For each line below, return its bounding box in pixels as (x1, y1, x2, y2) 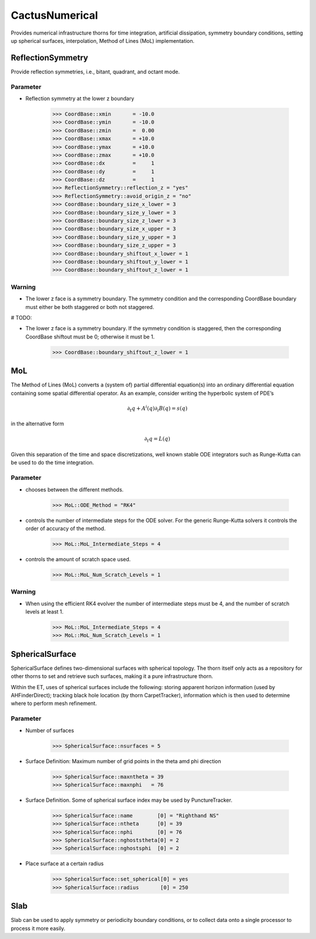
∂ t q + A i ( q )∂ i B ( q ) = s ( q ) (126, 404, 188, 413)
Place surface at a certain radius (25, 860, 104, 867)
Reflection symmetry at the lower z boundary (25, 94, 135, 102)
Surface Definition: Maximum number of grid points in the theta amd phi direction (25, 757, 222, 765)
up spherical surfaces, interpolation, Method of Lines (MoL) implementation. (11, 37, 195, 44)
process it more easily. (11, 924, 66, 932)
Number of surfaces (25, 727, 74, 734)
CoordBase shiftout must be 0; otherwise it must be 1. (25, 333, 155, 340)
